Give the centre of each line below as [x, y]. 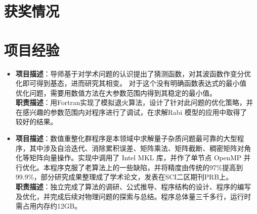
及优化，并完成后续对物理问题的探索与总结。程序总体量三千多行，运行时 [133, 196]
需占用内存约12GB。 [48, 206]
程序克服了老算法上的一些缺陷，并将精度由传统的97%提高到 [147, 167]
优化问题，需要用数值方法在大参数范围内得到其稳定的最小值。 [116, 92]
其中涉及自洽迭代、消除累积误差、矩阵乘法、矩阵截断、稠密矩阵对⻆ [140, 148]
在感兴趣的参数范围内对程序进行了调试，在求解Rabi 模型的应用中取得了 [131, 112]
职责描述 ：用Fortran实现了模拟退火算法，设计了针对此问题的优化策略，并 [134, 102]
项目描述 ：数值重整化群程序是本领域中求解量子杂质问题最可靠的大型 [126, 138]
